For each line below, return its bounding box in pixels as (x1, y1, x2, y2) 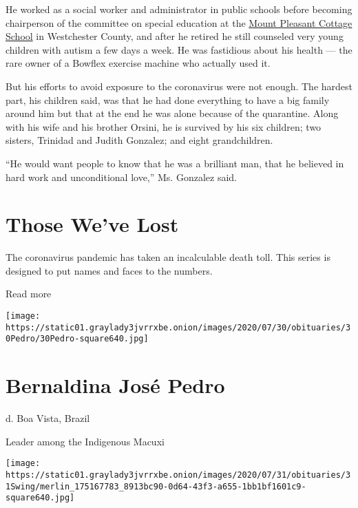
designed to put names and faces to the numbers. (6, 263, 213, 277)
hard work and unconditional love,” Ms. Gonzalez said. (6, 169, 237, 184)
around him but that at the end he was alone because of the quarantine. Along (6, 106, 339, 120)
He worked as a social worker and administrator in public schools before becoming (6, 2, 352, 16)
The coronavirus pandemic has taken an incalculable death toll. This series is (6, 250, 330, 264)
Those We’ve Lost (6, 210, 179, 238)
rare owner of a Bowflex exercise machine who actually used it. (6, 56, 271, 70)
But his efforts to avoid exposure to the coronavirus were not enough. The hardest (6, 78, 353, 93)
